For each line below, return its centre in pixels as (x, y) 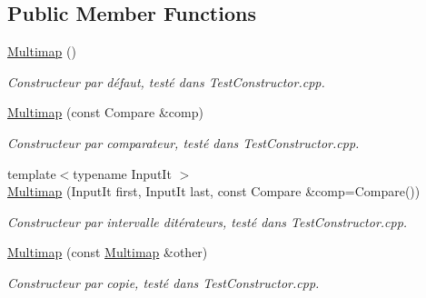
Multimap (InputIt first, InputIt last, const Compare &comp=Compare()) (214, 191)
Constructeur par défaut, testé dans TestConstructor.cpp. (166, 81)
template (32, 173)
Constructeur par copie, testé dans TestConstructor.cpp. (163, 282)
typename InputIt (122, 173)
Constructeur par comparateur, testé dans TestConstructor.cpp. (183, 142)
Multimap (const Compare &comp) (105, 112)
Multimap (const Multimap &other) (108, 252)
